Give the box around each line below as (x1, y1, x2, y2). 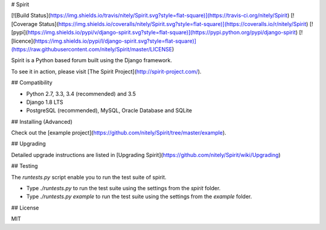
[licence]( (11, 37, 36, 45)
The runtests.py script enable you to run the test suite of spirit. (11, 173, 167, 180)
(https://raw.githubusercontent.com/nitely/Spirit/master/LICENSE (11, 45, 173, 53)
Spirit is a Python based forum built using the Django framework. (11, 57, 172, 64)
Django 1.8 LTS (26, 98, 63, 106)
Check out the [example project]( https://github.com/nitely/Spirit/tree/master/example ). (11, 129, 226, 136)
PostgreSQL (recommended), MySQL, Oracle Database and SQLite (26, 107, 193, 114)
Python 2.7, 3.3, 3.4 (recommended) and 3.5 (26, 90, 136, 97)
